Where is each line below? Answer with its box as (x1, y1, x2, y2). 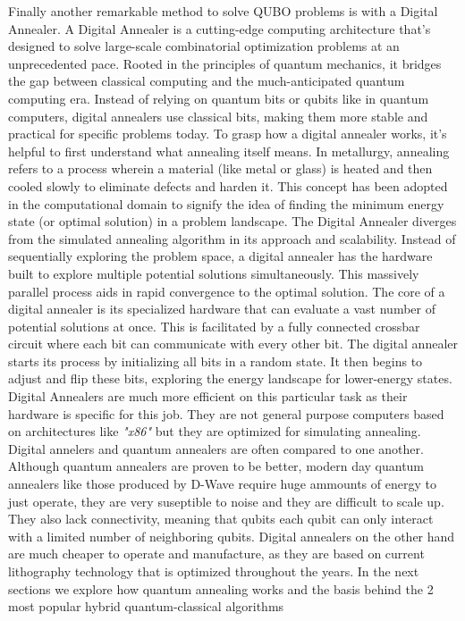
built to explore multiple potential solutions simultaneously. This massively (8, 264, 419, 282)
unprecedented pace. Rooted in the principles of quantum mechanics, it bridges (8, 54, 442, 72)
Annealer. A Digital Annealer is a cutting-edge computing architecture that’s (8, 19, 431, 38)
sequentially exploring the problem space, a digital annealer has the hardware (8, 247, 433, 265)
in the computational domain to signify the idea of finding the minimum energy (8, 194, 444, 213)
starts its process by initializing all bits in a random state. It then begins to (8, 351, 423, 370)
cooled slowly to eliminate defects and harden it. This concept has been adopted (8, 176, 448, 195)
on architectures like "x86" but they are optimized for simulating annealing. (8, 422, 421, 441)
